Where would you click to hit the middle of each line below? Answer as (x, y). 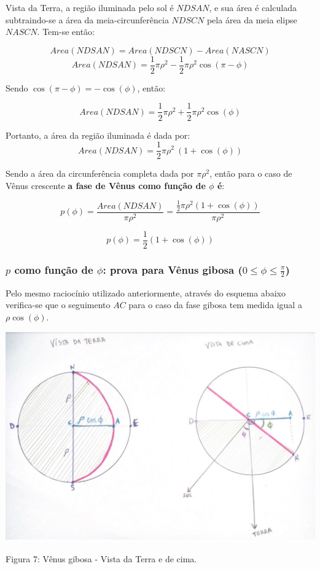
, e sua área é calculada (253, 7)
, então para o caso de (251, 173)
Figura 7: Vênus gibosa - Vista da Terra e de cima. (101, 558)
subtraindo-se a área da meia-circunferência (87, 19)
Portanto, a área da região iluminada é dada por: (98, 135)
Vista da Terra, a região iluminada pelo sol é (90, 7)
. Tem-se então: (66, 32)
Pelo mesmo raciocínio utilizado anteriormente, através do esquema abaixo (146, 292)
